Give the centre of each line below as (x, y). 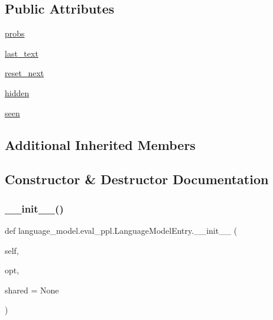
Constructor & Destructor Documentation (137, 179)
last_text (22, 53)
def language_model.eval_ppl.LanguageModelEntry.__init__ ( (121, 230)
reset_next (25, 73)
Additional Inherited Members (100, 144)
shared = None (32, 290)
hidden (17, 92)
